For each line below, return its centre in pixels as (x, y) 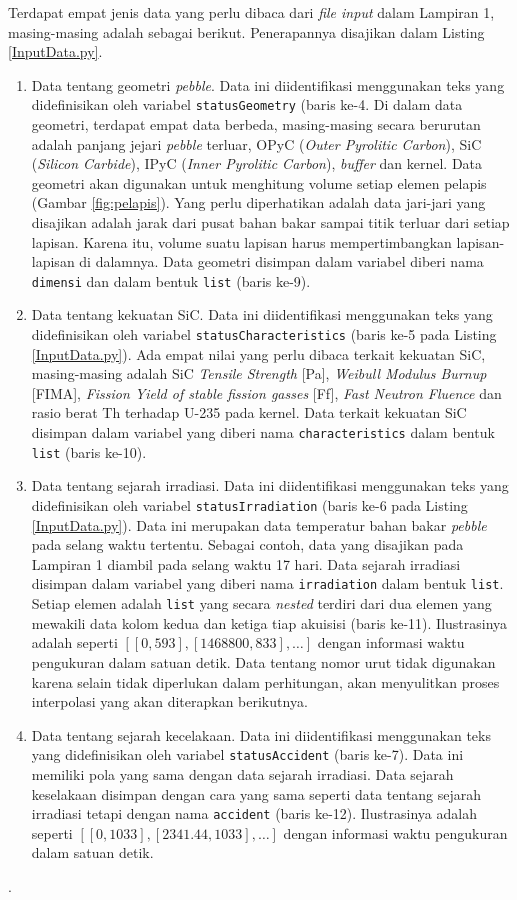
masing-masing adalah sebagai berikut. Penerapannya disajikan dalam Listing (246, 31)
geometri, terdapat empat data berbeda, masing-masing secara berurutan (256, 124)
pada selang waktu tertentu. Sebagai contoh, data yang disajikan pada (247, 544)
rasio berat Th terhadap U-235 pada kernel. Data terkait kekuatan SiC (249, 412)
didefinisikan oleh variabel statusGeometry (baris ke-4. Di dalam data (247, 104)
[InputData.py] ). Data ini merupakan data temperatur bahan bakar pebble (259, 524)
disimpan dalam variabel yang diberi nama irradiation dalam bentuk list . (267, 583)
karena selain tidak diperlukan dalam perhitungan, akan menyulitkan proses (265, 681)
